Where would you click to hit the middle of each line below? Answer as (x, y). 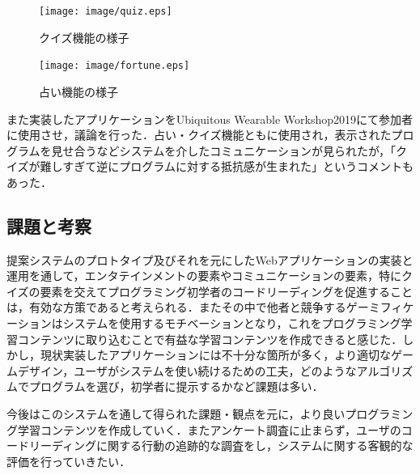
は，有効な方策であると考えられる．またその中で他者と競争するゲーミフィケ (210, 307)
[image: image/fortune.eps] (115, 66)
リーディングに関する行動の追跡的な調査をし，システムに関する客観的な (221, 445)
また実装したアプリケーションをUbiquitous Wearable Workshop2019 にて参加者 (210, 119)
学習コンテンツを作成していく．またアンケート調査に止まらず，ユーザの (209, 429)
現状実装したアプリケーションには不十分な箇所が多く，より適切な (216, 355)
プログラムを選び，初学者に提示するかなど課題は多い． (176, 386)
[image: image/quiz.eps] (106, 11)
